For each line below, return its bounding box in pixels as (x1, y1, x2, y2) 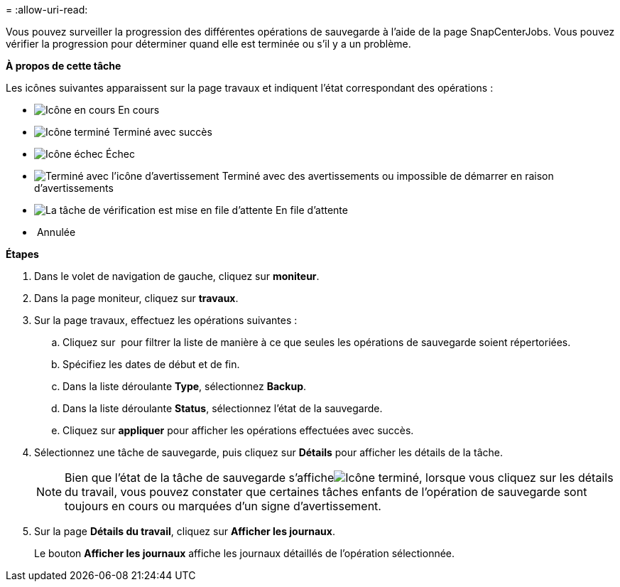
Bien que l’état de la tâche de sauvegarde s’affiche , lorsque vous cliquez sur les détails (65, 470, 614, 485)
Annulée (36, 226, 76, 238)
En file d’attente (275, 204, 348, 216)
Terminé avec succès (112, 126, 212, 138)
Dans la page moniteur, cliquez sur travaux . (34, 292, 239, 304)
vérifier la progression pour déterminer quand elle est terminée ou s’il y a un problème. (6, 38, 411, 50)
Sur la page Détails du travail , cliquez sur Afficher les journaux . (34, 525, 335, 537)
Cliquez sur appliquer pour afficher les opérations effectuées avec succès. (62, 424, 414, 436)
